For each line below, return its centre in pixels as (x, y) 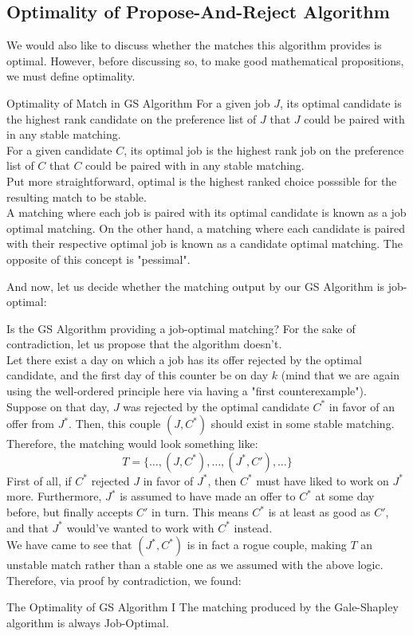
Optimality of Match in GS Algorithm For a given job (138, 102)
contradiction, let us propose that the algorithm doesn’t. (144, 344)
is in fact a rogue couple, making (267, 545)
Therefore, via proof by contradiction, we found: (124, 580)
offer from (30, 424)
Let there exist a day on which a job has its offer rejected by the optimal (184, 359)
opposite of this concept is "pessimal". (98, 259)
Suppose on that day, (58, 406)
